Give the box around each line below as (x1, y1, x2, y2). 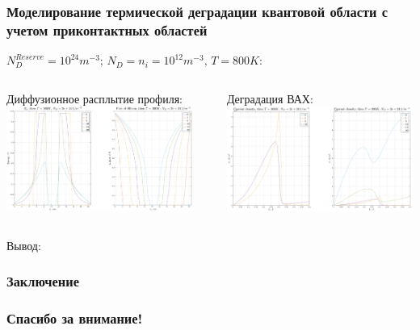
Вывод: (6, 236, 41, 253)
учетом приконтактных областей (6, 19, 208, 40)
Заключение (6, 271, 79, 291)
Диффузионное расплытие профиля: (6, 90, 183, 107)
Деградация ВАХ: (226, 90, 313, 107)
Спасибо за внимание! (6, 308, 143, 328)
